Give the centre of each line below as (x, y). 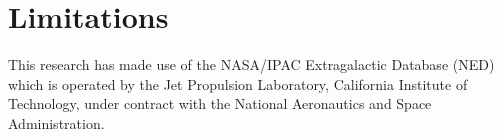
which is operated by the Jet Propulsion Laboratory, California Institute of (238, 83)
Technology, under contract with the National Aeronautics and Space (220, 103)
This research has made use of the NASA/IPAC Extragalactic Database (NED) (251, 64)
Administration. (56, 122)
